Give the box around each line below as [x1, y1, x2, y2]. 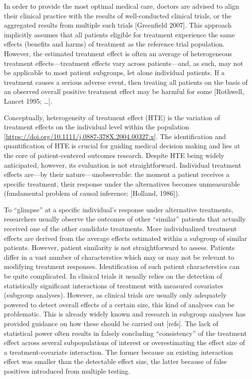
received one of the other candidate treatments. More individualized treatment [4, 223, 237, 234]
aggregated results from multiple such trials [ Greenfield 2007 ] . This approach [4, 20, 232, 30]
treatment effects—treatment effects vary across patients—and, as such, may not [4, 58, 243, 68]
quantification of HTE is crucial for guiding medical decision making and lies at [4, 141, 240, 151]
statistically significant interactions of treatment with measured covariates [4, 280, 223, 290]
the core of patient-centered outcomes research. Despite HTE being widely [4, 150, 224, 160]
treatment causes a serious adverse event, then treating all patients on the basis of [4, 77, 248, 87]
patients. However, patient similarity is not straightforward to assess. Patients [4, 242, 235, 253]
